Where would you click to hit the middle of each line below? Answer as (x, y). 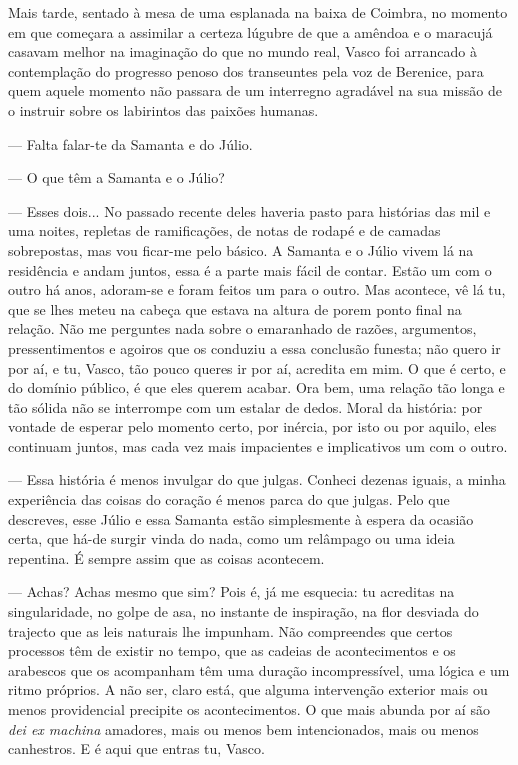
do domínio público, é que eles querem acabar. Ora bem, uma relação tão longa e (256, 387)
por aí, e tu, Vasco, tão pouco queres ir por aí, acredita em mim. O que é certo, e (257, 367)
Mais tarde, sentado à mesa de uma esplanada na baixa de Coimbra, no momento (258, 12)
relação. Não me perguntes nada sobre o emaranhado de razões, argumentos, (242, 328)
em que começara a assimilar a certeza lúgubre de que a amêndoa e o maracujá (250, 31)
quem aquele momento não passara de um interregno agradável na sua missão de (255, 90)
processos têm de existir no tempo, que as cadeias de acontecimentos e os (232, 650)
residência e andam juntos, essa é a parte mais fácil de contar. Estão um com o (250, 269)
